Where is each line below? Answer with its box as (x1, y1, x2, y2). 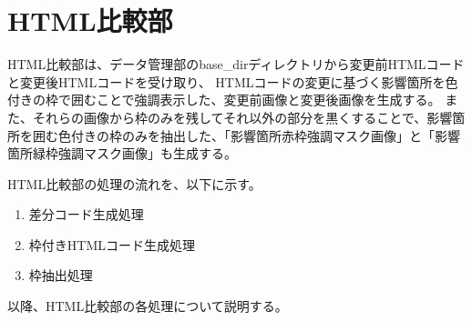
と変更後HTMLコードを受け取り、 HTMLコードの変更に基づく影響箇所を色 (7, 72, 458, 91)
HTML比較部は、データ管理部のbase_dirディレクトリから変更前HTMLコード (7, 55, 465, 74)
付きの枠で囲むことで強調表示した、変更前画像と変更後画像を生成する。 (7, 90, 441, 109)
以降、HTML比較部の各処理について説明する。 (7, 296, 288, 316)
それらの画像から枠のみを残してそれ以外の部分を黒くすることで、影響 (32, 107, 453, 126)
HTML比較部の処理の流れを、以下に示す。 (7, 174, 262, 193)
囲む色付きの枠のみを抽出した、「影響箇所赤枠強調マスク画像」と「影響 (32, 125, 460, 145)
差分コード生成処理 (28, 205, 144, 224)
